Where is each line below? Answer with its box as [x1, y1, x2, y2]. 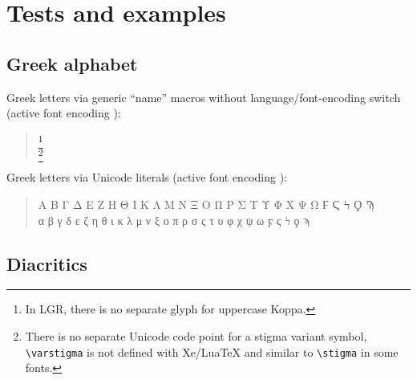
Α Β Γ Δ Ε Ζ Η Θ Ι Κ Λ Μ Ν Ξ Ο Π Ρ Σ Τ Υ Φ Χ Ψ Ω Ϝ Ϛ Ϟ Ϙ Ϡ [38, 196, 374, 213]
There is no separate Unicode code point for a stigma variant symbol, [25, 328, 367, 344]
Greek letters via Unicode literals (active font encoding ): [6, 169, 287, 186]
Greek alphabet [6, 51, 138, 76]
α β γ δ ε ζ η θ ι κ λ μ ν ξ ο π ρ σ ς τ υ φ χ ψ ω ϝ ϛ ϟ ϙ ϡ [38, 211, 310, 228]
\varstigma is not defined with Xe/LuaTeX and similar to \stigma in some [25, 343, 399, 360]
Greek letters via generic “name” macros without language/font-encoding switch [6, 88, 401, 105]
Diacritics [6, 251, 87, 276]
